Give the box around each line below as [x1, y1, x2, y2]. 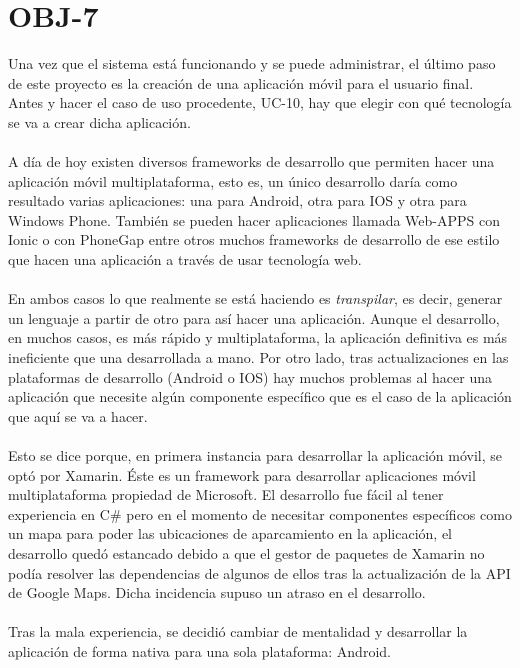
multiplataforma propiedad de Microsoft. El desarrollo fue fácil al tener [8, 484, 444, 505]
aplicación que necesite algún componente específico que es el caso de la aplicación [8, 386, 512, 407]
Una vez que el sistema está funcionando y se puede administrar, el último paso [8, 53, 496, 74]
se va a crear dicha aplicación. [8, 111, 191, 132]
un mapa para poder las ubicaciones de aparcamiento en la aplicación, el [8, 523, 452, 544]
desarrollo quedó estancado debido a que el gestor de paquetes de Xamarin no [8, 542, 485, 563]
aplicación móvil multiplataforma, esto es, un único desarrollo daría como [8, 170, 458, 191]
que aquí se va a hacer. [8, 405, 148, 426]
